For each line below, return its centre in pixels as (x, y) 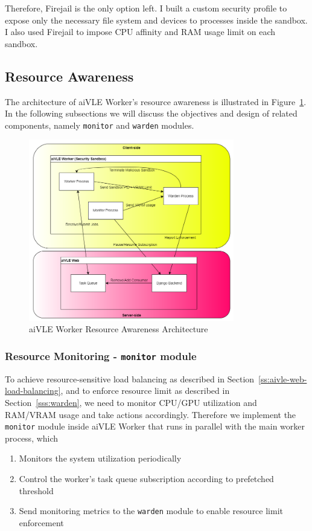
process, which (32, 438)
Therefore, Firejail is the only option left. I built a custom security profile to (146, 8)
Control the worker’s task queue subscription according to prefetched (146, 479)
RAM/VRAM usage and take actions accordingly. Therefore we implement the (151, 414)
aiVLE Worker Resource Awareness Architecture (119, 329)
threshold (36, 490)
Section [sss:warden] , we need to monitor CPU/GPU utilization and (131, 402)
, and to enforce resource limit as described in (145, 391)
